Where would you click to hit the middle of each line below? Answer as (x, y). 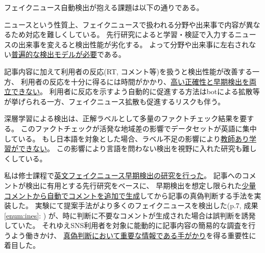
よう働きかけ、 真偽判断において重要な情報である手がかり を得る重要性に (134, 235)
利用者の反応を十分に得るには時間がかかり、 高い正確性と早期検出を (135, 81)
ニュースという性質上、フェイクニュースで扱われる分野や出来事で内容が (125, 24)
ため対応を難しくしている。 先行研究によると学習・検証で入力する (123, 34)
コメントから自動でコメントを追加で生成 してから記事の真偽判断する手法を (129, 195)
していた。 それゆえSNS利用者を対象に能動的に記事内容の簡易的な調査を (126, 225)
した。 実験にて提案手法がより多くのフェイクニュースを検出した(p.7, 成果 (135, 205)
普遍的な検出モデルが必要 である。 (68, 54)
